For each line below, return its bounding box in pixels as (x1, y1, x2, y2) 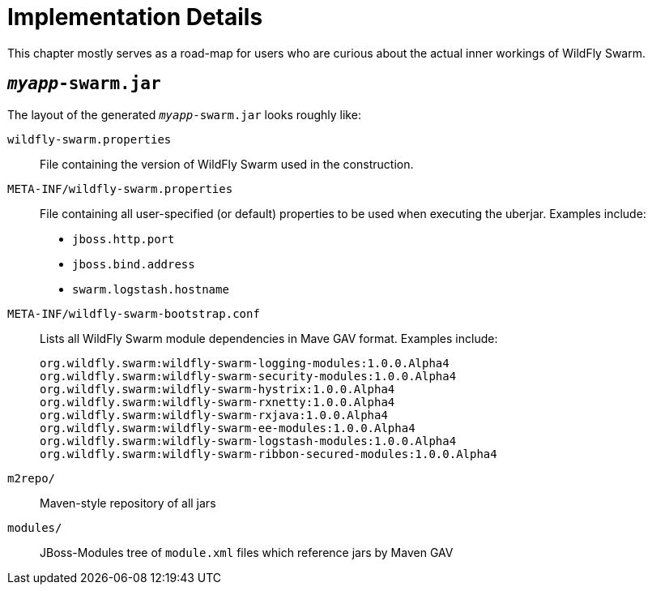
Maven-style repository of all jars (40, 495, 216, 510)
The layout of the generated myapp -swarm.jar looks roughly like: (7, 107, 361, 122)
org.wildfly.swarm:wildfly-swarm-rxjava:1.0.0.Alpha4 (40, 408, 388, 422)
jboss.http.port (72, 232, 175, 246)
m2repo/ (7, 471, 56, 485)
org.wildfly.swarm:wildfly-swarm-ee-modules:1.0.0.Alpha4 (40, 421, 415, 435)
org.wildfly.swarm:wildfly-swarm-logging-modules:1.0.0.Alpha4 (40, 356, 450, 370)
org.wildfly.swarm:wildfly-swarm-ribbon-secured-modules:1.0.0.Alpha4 (40, 447, 497, 460)
